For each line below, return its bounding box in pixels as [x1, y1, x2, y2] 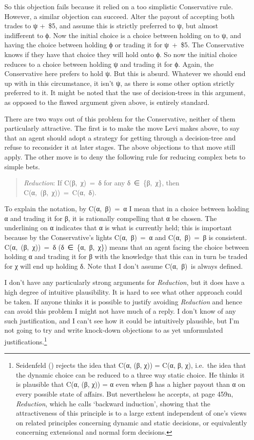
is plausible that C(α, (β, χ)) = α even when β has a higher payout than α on [16, 379, 245, 389]
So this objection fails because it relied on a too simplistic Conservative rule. [4, 1, 233, 11]
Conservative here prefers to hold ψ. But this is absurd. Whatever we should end [4, 68, 246, 79]
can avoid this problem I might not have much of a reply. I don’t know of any [4, 306, 236, 316]
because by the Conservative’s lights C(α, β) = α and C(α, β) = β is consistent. [4, 232, 247, 242]
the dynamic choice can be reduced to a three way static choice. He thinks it [16, 369, 245, 380]
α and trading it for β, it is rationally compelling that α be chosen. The [4, 213, 217, 223]
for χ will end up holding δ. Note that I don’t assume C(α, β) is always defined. [4, 260, 243, 271]
